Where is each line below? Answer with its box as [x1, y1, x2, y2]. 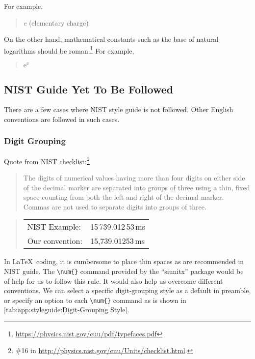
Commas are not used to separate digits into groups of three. [23, 201, 206, 211]
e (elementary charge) [23, 17, 89, 28]
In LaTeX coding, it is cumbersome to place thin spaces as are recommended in [4, 256, 244, 267]
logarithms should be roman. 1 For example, [4, 44, 134, 56]
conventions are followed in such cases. [4, 114, 120, 124]
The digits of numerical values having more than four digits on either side [23, 172, 245, 182]
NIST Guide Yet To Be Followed [4, 81, 174, 96]
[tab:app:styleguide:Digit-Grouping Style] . [4, 304, 129, 315]
